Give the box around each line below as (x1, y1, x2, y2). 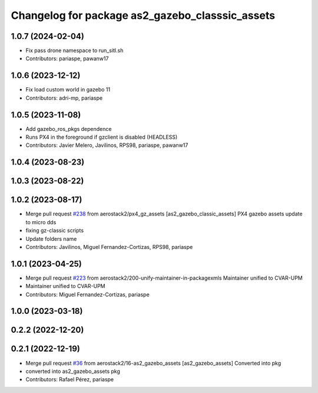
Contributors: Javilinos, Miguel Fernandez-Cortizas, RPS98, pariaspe (25, 243, 193, 250)
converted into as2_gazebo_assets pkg (25, 368, 121, 375)
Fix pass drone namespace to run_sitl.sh (25, 47, 124, 54)
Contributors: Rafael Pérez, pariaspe (25, 376, 114, 383)
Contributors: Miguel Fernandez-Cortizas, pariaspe (25, 291, 150, 298)
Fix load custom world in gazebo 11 (25, 86, 111, 93)
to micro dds (25, 218, 57, 225)
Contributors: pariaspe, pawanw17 (25, 55, 109, 62)
